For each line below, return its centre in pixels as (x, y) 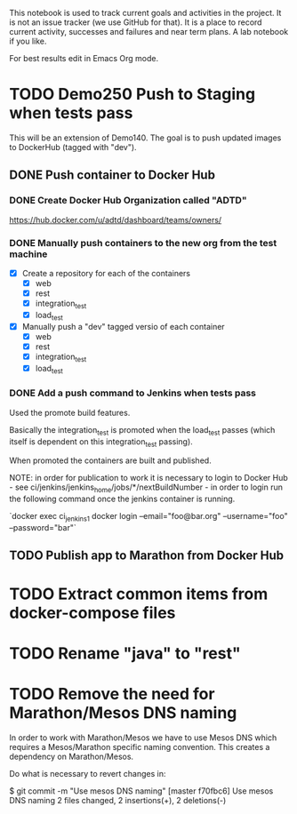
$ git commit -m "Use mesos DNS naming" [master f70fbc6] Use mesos (141, 791)
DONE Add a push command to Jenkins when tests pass (132, 393)
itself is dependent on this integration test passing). (101, 442)
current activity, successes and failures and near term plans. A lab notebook (149, 32)
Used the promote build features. (70, 412)
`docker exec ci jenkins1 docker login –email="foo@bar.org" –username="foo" (148, 517)
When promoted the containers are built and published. (110, 460)
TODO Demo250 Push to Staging (132, 95)
